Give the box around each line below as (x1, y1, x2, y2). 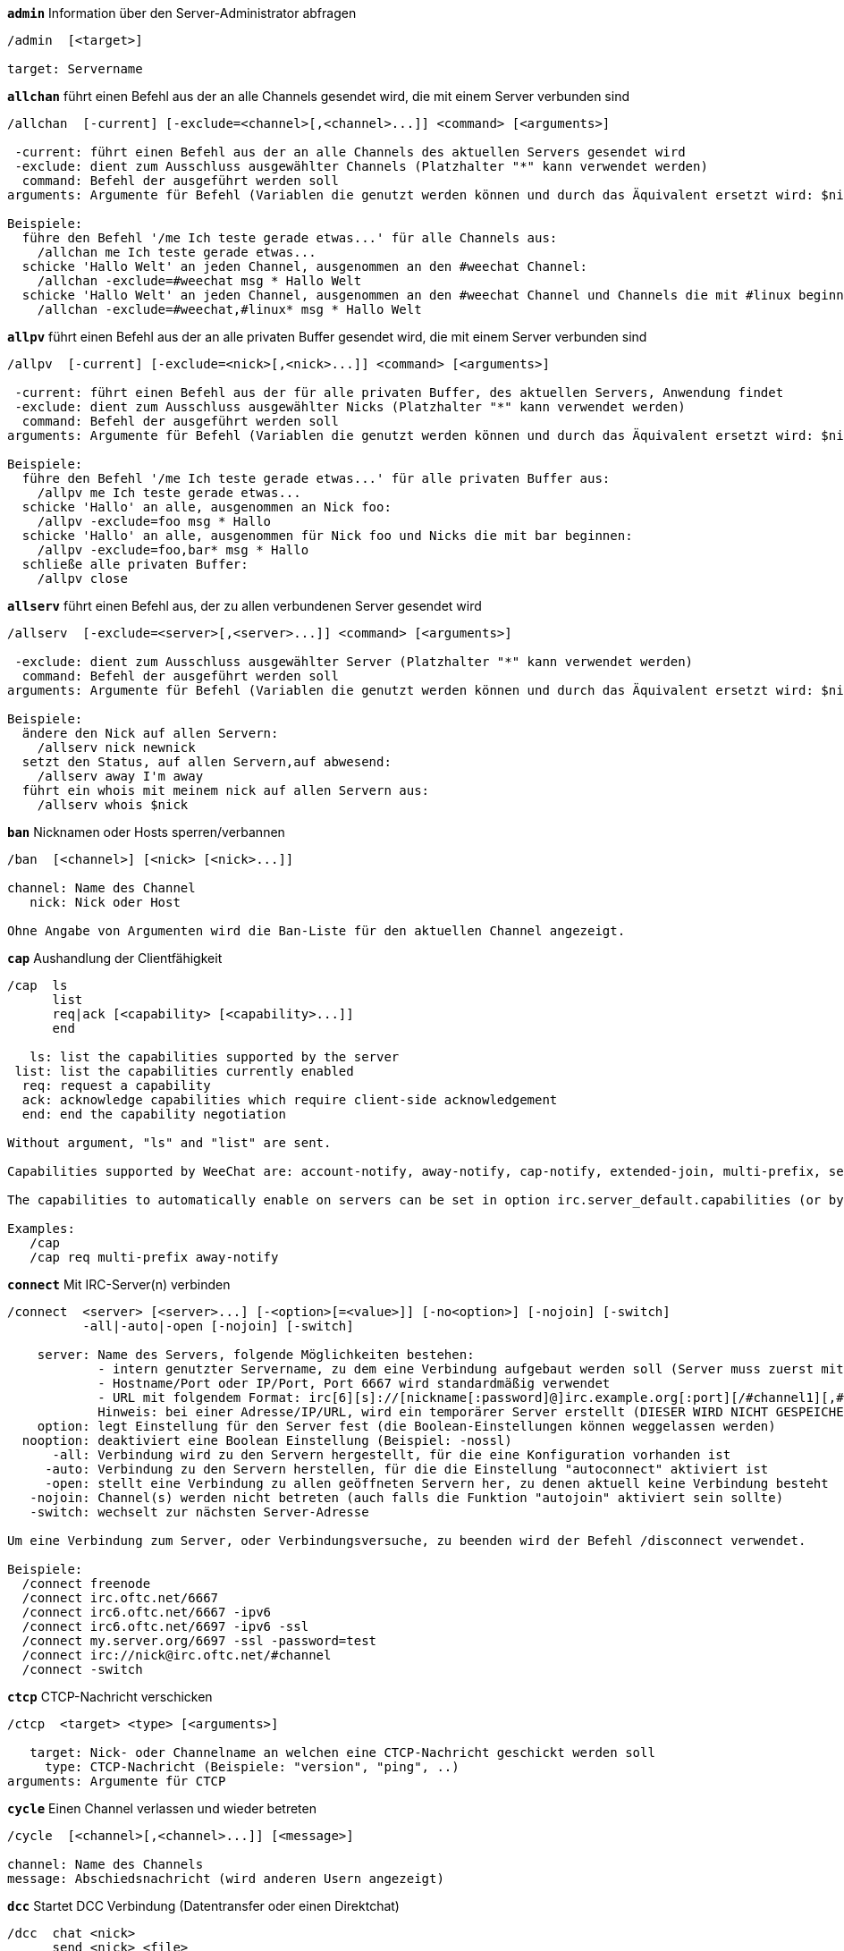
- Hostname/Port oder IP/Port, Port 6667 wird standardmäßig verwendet (97, 1376, 611, 1390)
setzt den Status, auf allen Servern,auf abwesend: (21, 755, 392, 769)
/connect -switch (21, 1662, 143, 1677)
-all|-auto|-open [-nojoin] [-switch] (82, 1319, 354, 1333)
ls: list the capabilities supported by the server (30, 1050, 400, 1064)
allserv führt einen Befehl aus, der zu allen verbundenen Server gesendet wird (7, 598, 482, 613)
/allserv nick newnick (37, 740, 196, 755)
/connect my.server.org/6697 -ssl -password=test (21, 1634, 377, 1648)
